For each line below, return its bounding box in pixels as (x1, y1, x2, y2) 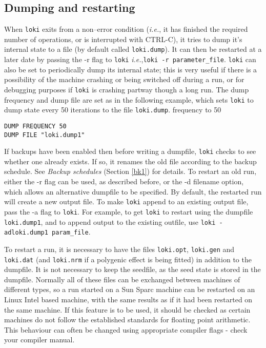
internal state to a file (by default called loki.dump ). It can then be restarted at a (4, 44, 262, 54)
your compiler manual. (4, 334, 75, 345)
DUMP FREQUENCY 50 (4, 122, 67, 130)
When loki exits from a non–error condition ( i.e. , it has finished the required (4, 24, 248, 34)
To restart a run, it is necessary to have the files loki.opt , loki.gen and (4, 243, 235, 254)
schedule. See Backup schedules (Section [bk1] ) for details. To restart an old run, (4, 166, 257, 177)
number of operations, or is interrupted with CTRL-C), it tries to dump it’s (4, 33, 242, 44)
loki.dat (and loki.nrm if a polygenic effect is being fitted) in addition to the (4, 254, 252, 264)
